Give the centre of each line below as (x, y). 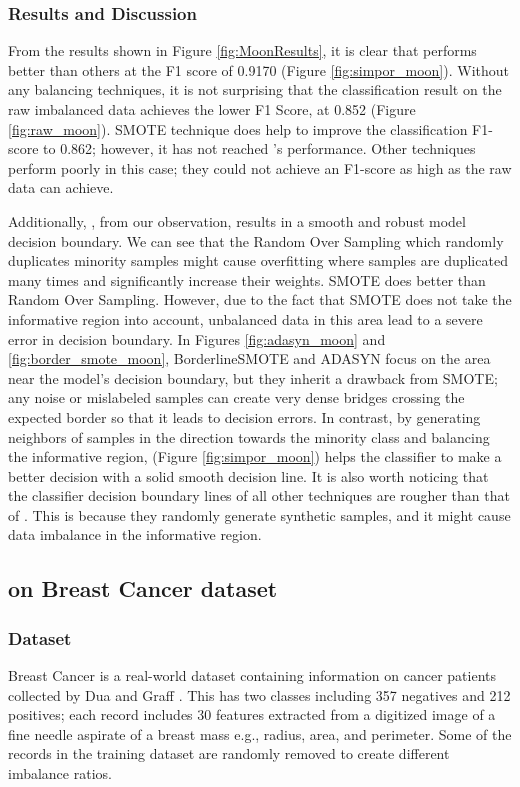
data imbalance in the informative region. (135, 534)
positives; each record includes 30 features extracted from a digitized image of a (252, 714)
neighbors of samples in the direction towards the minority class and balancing (249, 436)
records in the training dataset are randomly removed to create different (229, 753)
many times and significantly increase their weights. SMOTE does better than (247, 279)
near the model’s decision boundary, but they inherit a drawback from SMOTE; (253, 377)
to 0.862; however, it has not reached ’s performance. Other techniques (259, 148)
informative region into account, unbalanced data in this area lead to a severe (245, 318)
